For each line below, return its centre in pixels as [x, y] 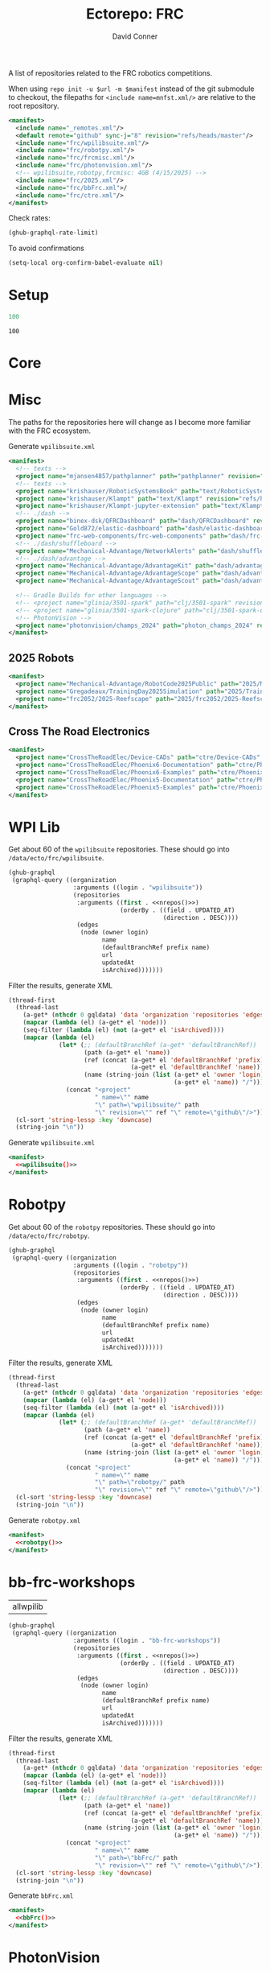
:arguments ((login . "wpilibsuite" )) [138, 888]
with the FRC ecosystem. [50, 431]
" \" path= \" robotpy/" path [139, 1482]
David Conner [135, 36]
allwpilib [28, 1606]
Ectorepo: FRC [135, 14]
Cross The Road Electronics [79, 731]
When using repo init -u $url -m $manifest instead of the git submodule [131, 89]
